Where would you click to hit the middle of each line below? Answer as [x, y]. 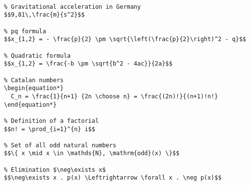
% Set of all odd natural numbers [60, 145]
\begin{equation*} [34, 88]
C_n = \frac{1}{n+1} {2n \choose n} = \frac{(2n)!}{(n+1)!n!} [114, 96]
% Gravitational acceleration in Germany [73, 7]
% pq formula [25, 31]
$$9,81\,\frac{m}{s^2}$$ [44, 15]
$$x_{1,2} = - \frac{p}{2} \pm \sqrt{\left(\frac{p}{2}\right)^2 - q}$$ [125, 39]
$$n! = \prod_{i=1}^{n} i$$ [50, 129]
